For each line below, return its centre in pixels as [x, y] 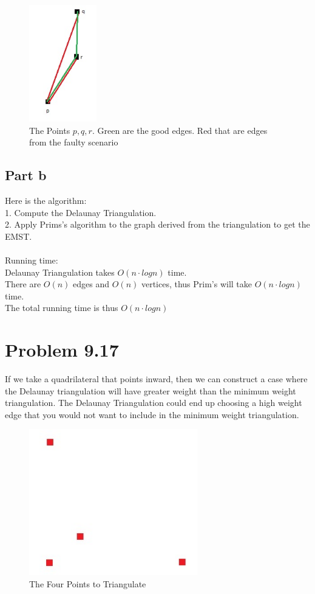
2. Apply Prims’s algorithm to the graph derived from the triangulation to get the [157, 224]
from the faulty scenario [74, 142]
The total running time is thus [62, 308]
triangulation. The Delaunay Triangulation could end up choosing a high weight [154, 403]
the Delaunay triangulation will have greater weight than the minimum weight [151, 390]
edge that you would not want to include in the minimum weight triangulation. [152, 414]
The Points [50, 130]
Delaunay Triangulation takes [60, 272]
